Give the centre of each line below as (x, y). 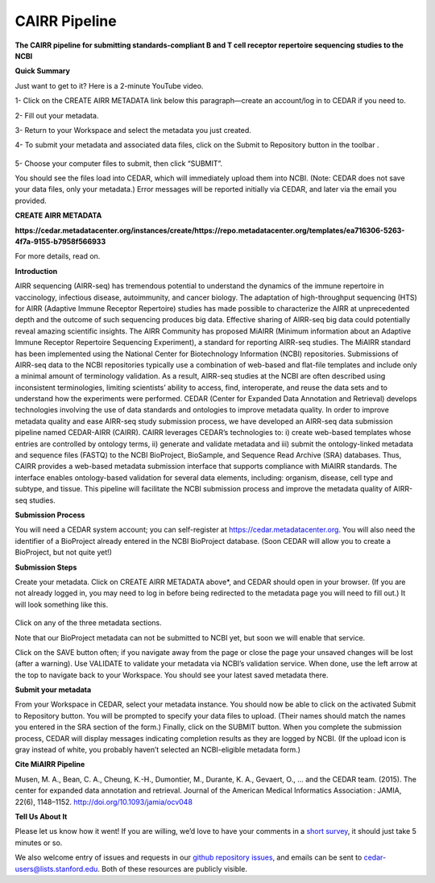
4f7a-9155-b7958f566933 (60, 242)
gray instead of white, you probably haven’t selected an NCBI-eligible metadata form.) (158, 750)
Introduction (36, 271)
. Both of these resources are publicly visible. (172, 868)
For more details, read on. (58, 256)
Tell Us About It (41, 816)
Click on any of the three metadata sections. (89, 623)
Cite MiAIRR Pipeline (50, 765)
